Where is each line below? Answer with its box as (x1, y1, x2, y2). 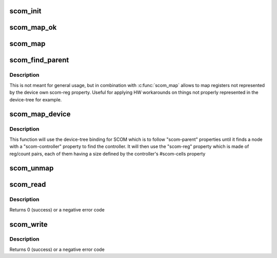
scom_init (9, 7, 42, 15)
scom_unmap (9, 164, 54, 173)
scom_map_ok (9, 23, 57, 32)
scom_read (9, 180, 46, 189)
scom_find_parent (9, 56, 69, 64)
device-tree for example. (9, 96, 62, 102)
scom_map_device (9, 110, 71, 119)
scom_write (9, 220, 48, 229)
